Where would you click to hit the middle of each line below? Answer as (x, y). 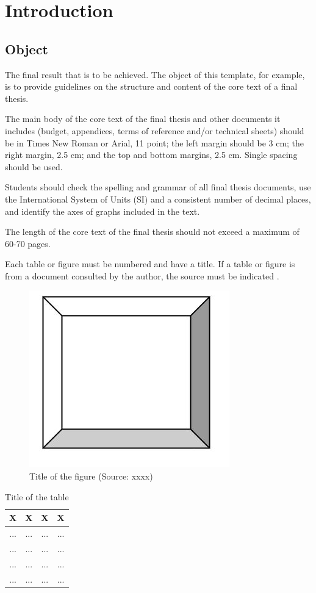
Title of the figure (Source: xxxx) (91, 476)
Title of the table (37, 496)
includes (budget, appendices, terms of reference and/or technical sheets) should (155, 130)
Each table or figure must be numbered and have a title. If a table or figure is (150, 264)
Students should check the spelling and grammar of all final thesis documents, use (158, 187)
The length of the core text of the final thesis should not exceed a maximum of (152, 232)
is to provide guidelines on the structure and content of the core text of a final (151, 86)
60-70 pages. (28, 243)
